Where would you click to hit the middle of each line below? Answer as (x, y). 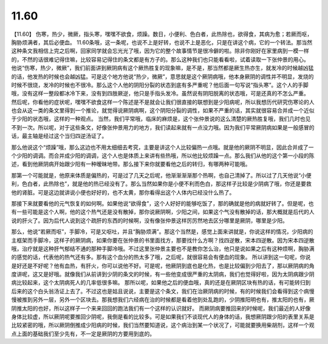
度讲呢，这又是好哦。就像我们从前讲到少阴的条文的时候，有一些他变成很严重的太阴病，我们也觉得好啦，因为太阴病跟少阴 (163, 274)
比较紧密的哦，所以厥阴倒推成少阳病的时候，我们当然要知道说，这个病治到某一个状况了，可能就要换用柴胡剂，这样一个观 (163, 325)
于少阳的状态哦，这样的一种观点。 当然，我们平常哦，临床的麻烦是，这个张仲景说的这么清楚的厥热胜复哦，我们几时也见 (161, 119)
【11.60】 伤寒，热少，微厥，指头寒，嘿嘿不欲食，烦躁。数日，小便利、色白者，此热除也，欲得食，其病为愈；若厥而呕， (162, 34)
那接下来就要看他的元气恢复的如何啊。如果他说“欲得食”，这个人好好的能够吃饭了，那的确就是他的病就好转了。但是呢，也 (162, 203)
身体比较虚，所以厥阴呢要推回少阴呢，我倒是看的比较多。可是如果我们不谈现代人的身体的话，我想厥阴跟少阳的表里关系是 (163, 317)
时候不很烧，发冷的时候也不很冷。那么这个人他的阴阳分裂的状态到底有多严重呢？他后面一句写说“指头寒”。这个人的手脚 (160, 84)
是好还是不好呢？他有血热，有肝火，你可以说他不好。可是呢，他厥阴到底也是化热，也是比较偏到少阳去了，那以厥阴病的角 (163, 266)
